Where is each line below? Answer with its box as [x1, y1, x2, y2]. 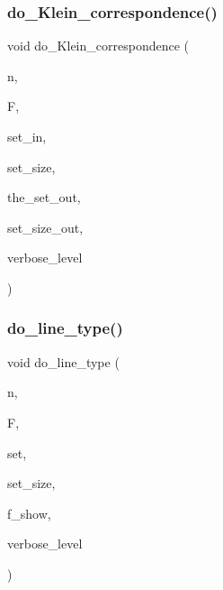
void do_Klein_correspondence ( [7, 36, 190, 55]
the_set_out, [7, 188, 81, 207]
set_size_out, [7, 217, 84, 236]
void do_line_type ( [7, 352, 120, 371]
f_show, [7, 503, 51, 522]
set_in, [7, 127, 47, 145]
